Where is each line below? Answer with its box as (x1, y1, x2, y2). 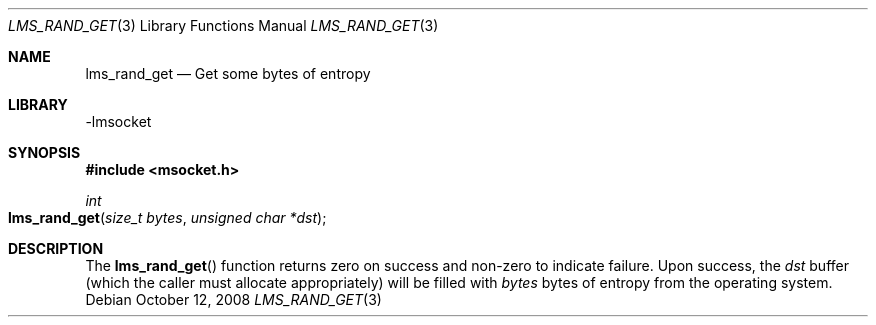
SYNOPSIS (8, 144, 81, 161)
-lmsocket (85, 113, 152, 130)
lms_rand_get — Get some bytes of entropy (85, 65, 371, 82)
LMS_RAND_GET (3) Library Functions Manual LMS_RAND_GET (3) (8, 17, 439, 34)
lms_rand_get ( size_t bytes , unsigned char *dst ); (8, 209, 327, 226)
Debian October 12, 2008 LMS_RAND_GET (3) (85, 291, 382, 308)
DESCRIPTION (8, 240, 104, 257)
